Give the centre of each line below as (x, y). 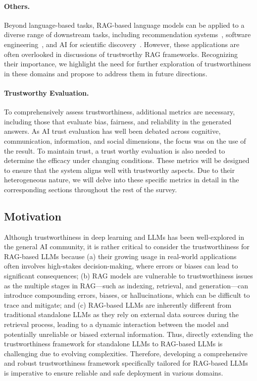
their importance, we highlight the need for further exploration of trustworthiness (128, 64)
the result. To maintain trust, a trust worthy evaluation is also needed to (115, 150)
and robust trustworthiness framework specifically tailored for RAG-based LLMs (126, 363)
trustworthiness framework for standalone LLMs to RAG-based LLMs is (113, 344)
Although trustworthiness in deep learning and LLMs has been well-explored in (124, 237)
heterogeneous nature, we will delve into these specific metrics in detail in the (122, 180)
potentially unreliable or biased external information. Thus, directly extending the (128, 334)
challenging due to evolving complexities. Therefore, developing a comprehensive (126, 353)
